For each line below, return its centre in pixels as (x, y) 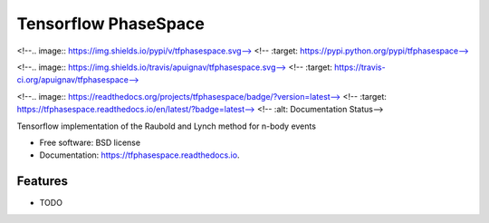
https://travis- (360, 67)
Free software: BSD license (90, 142)
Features (42, 181)
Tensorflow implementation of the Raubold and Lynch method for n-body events (167, 126)
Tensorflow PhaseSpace (111, 24)
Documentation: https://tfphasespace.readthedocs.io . (139, 155)
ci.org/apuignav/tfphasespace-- (78, 80)
